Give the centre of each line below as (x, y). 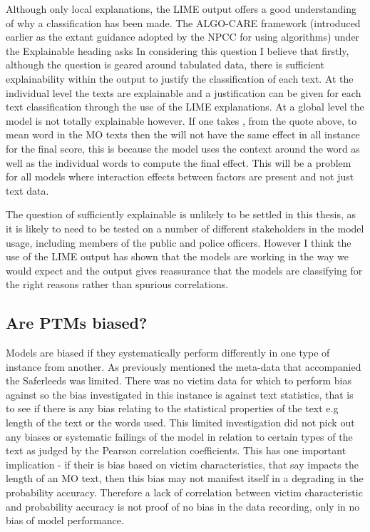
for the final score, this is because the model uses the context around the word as (183, 148)
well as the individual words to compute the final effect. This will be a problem (179, 162)
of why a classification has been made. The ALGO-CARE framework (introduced (183, 22)
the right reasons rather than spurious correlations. (117, 284)
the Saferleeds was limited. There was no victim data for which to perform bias (179, 380)
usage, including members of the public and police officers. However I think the (179, 242)
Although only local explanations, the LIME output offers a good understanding (181, 9)
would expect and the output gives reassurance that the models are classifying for (184, 270)
